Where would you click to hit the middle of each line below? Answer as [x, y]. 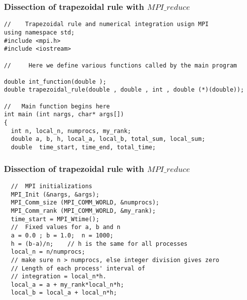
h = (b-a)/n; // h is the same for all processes [99, 244]
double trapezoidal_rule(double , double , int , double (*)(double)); [124, 90]
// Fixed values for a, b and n [66, 227]
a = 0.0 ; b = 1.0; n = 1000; [62, 235]
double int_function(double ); [55, 82]
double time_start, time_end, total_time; [83, 148]
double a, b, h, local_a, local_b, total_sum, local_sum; [108, 139]
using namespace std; [39, 32]
